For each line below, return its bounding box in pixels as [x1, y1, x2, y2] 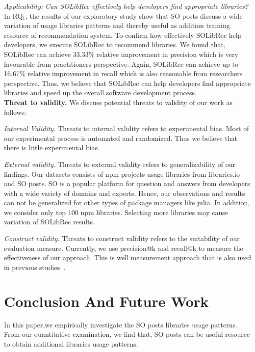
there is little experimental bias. [4, 142, 100, 153]
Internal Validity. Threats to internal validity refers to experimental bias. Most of [4, 123, 249, 134]
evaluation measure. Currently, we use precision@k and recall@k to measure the [4, 243, 243, 253]
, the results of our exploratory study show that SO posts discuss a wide [25, 10, 243, 21]
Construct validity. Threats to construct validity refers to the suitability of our [4, 233, 240, 244]
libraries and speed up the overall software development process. [4, 87, 197, 98]
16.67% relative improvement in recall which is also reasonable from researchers [4, 68, 243, 79]
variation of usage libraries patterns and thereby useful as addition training [4, 20, 230, 30]
